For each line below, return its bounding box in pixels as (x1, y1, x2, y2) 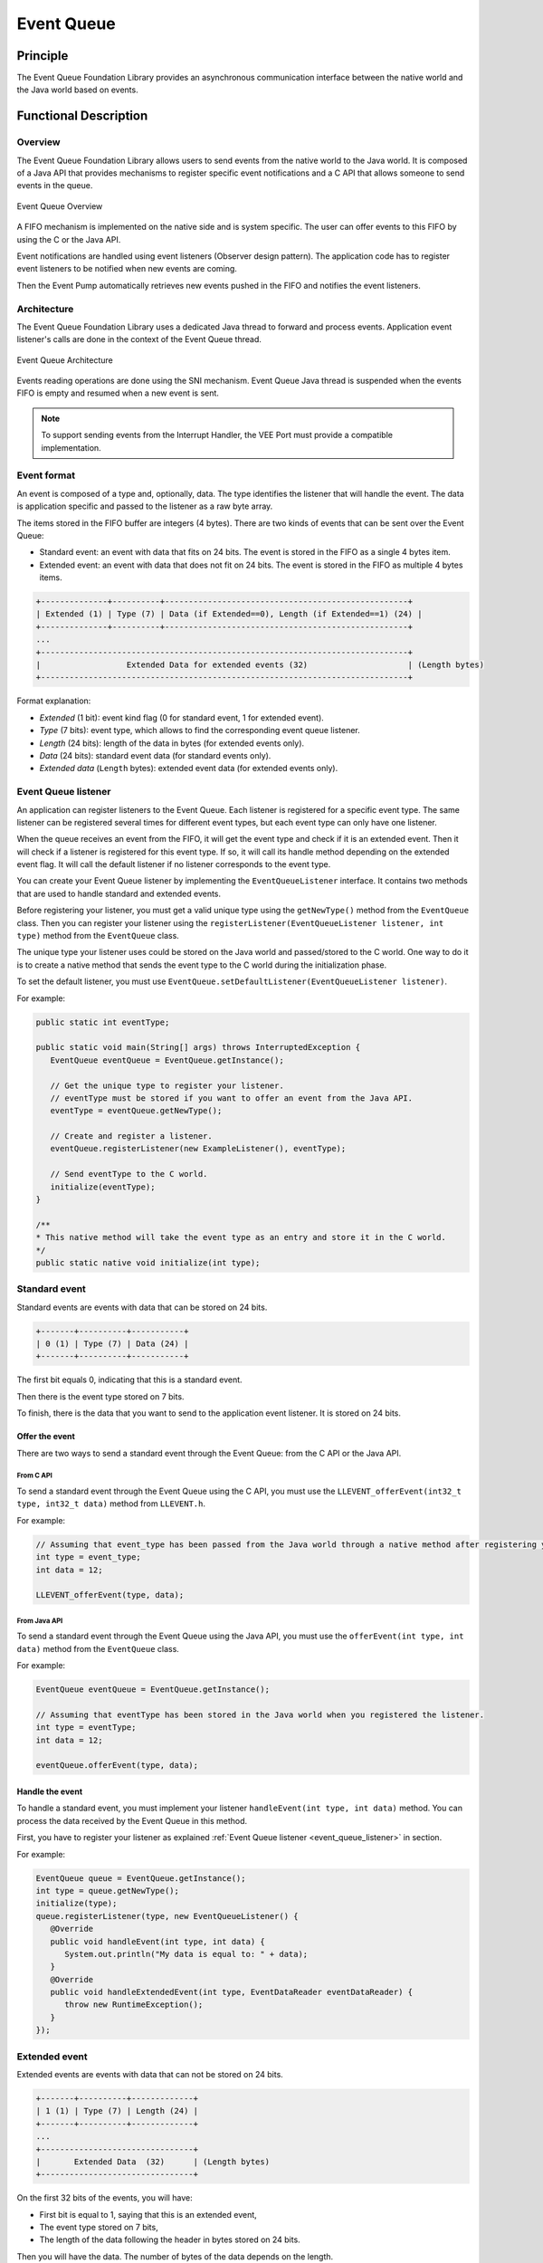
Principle (16, 48, 69, 63)
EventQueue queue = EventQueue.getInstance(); (35, 1873, 246, 1883)
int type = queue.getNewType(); (35, 1886, 180, 1895)
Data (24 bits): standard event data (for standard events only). (39, 750, 271, 760)
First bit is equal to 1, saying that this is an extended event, (39, 2209, 257, 2220)
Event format (16, 469, 76, 482)
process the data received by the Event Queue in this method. (16, 1815, 248, 1826)
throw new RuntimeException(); (64, 2000, 204, 2010)
